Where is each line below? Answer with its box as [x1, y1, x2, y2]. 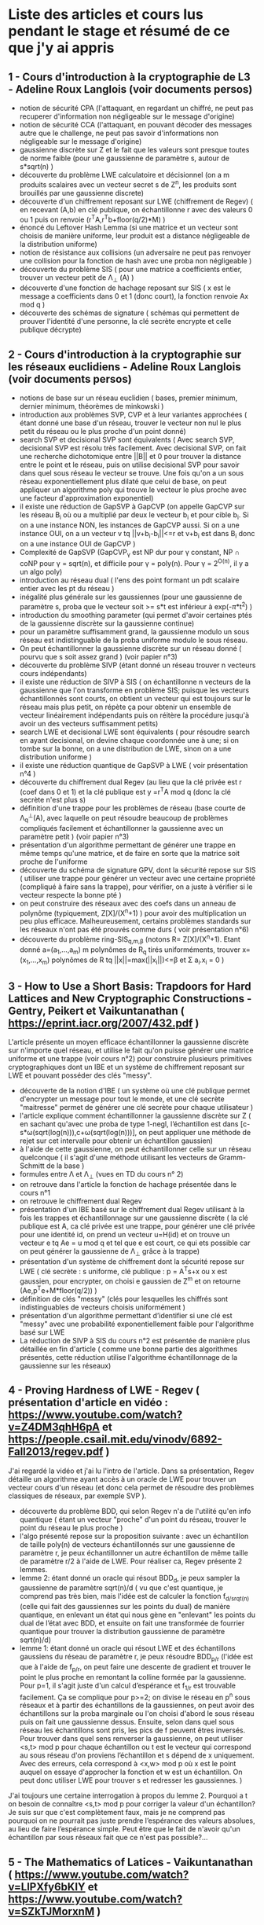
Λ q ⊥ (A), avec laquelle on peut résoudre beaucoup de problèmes [19, 812, 229, 825]
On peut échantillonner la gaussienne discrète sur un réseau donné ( [19, 643, 242, 653]
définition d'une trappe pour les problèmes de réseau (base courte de [19, 803, 246, 813]
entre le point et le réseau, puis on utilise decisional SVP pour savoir [19, 460, 240, 469]
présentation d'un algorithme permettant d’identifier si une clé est [19, 1310, 233, 1320]
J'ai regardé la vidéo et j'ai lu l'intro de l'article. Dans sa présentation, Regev [8, 1466, 255, 1475]
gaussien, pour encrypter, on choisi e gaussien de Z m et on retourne [19, 1275, 241, 1286]
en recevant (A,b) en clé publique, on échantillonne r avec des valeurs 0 [19, 204, 253, 214]
